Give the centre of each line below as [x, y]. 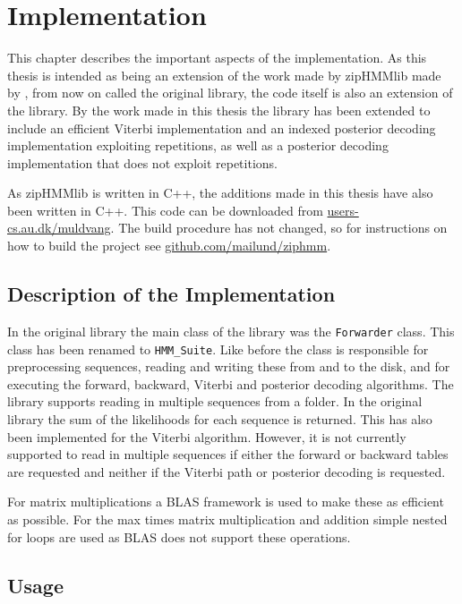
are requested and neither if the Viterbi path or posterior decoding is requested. [227, 471]
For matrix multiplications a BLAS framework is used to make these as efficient [226, 502]
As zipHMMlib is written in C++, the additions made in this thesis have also [220, 193]
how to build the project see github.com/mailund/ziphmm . [169, 246]
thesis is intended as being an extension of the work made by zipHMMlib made [224, 75]
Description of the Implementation [171, 294]
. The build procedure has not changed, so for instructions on [279, 228]
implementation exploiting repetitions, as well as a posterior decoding [198, 145]
